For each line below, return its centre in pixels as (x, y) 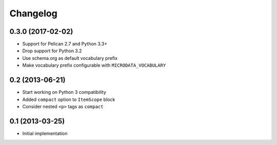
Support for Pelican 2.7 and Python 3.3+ (65, 44)
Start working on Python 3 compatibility (64, 92)
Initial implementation (45, 133)
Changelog (33, 13)
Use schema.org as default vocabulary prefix (70, 58)
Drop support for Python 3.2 (52, 51)
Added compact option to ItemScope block (69, 99)
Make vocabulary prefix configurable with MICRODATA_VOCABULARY (94, 65)
